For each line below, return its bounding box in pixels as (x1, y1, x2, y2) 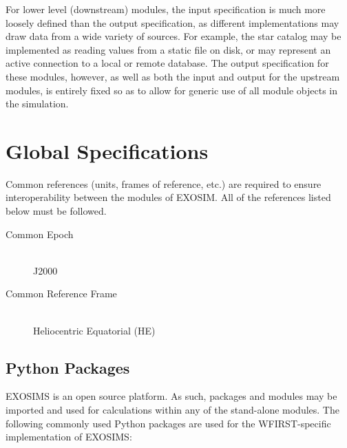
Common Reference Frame (6, 286, 117, 301)
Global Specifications (6, 136, 209, 164)
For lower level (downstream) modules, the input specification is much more (6, 2, 326, 16)
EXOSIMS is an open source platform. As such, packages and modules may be (6, 389, 337, 403)
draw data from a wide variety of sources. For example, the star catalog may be (6, 29, 341, 43)
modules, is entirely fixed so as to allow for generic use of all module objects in (6, 83, 337, 97)
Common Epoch (6, 226, 74, 241)
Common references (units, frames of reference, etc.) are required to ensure (6, 176, 322, 191)
